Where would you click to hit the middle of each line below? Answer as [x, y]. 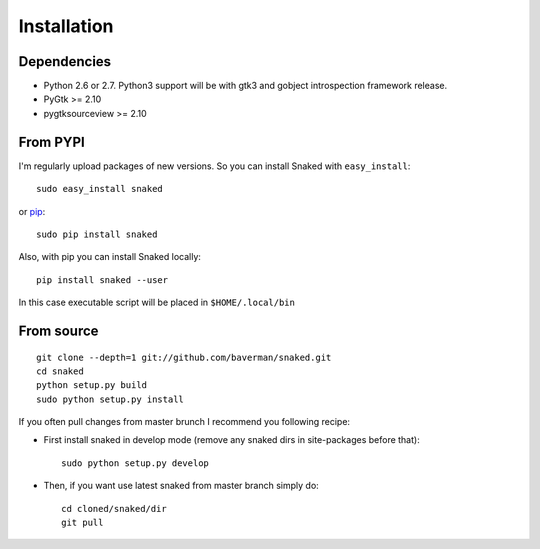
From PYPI [51, 141]
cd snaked [60, 371]
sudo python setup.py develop [135, 463]
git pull [82, 523]
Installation [66, 26]
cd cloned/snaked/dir [114, 508]
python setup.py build [92, 385]
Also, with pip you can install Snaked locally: [110, 257]
